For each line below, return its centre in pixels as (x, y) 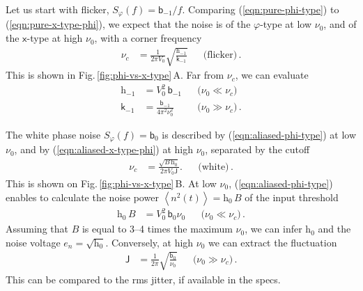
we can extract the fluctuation (273, 242)
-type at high (55, 38)
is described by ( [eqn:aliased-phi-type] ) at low (259, 134)
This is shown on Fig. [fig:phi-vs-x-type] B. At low (111, 183)
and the (334, 229)
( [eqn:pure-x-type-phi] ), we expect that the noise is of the (128, 24)
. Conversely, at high (149, 242)
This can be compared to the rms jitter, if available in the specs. (143, 279)
